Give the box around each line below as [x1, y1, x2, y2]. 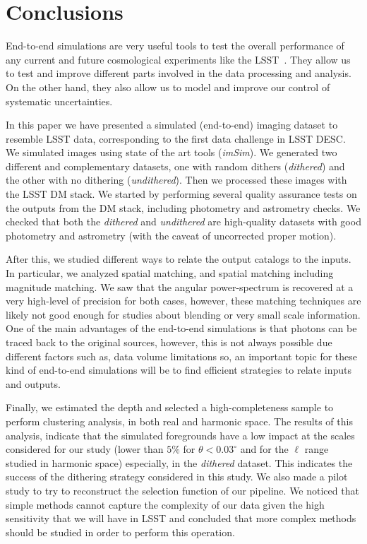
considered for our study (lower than [6, 442, 164, 456]
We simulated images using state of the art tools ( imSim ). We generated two [6, 145, 337, 160]
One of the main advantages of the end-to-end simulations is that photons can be [6, 321, 357, 336]
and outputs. [6, 376, 61, 391]
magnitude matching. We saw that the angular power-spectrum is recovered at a [6, 279, 354, 294]
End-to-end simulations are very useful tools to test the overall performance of [6, 38, 344, 53]
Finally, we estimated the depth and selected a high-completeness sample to [6, 400, 334, 415]
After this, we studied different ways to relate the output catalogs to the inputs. [6, 252, 351, 266]
